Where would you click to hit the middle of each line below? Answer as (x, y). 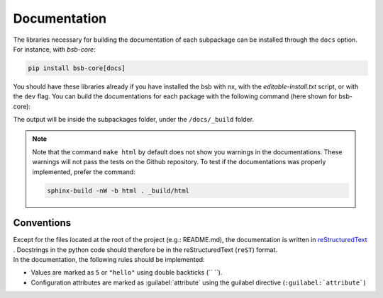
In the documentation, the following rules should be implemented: (109, 259)
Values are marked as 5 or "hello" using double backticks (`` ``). (127, 273)
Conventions (42, 223)
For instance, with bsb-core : (54, 49)
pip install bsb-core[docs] (77, 68)
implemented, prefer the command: (84, 172)
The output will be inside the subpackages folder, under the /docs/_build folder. (134, 120)
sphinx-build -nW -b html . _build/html (118, 190)
